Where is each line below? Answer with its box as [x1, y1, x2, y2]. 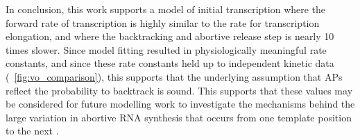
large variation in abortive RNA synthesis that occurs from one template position [6, 110, 352, 124]
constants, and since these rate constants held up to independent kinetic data [6, 56, 334, 70]
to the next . [6, 123, 59, 138]
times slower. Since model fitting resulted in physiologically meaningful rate [6, 42, 327, 57]
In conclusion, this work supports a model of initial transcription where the [6, 2, 326, 16]
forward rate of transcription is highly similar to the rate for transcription [6, 15, 320, 30]
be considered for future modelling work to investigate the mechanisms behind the [6, 97, 355, 111]
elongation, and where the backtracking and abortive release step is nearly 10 [6, 29, 334, 43]
